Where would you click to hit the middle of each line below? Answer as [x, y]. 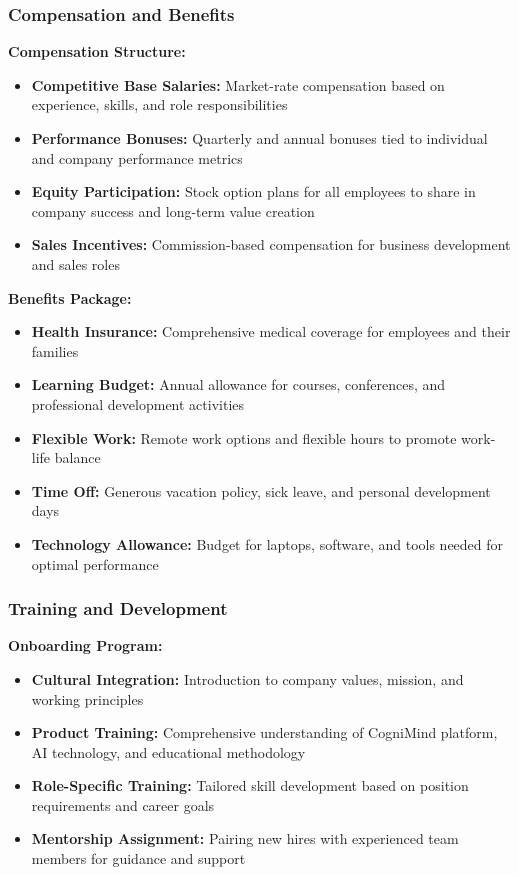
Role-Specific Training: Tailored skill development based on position [250, 785]
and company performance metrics [137, 157]
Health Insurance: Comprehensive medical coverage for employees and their [271, 331]
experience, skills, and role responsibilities [159, 104]
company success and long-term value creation [173, 210]
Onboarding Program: [85, 645]
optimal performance [95, 563]
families [55, 350]
